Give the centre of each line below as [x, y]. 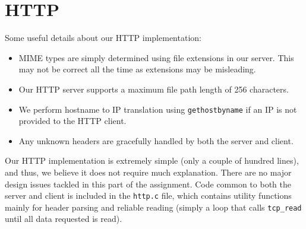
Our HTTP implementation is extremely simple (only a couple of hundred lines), [152, 160]
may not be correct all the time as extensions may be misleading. [137, 69]
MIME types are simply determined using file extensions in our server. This [156, 57]
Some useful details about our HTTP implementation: [103, 38]
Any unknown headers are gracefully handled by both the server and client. [156, 140]
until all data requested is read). [64, 219]
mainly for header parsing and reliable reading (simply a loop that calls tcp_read [153, 207]
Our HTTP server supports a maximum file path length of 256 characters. [154, 89]
